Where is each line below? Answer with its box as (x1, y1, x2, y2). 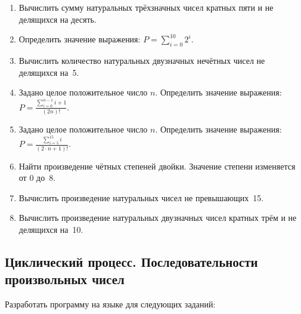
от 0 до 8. (18, 171, 56, 184)
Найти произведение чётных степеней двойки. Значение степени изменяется (18, 159, 296, 172)
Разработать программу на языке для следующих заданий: (5, 298, 216, 310)
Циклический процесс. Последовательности (5, 253, 258, 270)
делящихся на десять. (18, 13, 97, 25)
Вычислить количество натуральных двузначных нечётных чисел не (18, 54, 265, 66)
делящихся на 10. (18, 223, 83, 236)
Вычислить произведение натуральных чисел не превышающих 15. (18, 191, 264, 204)
